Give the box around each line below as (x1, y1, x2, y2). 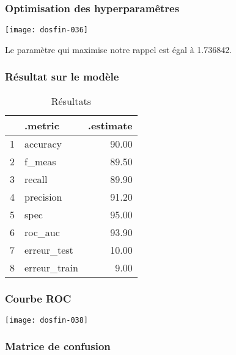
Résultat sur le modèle (5, 69, 119, 84)
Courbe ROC (5, 290, 72, 306)
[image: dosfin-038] (5, 315, 89, 325)
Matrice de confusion (5, 339, 111, 354)
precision (24, 189, 62, 204)
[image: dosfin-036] (5, 26, 89, 35)
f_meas (24, 154, 56, 168)
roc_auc (24, 224, 60, 239)
